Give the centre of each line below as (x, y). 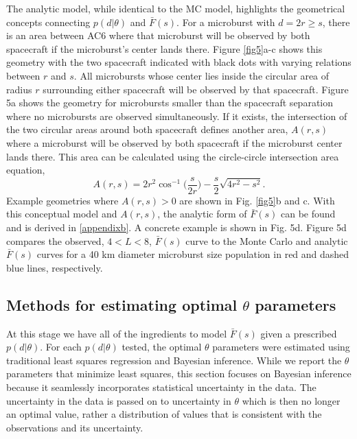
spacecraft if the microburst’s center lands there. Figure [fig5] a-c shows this (164, 48)
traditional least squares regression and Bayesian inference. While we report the (174, 360)
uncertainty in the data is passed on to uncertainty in (119, 400)
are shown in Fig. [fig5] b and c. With (257, 200)
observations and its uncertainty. (75, 427)
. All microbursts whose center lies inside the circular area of (201, 75)
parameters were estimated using (281, 347)
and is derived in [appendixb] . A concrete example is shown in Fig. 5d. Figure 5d (176, 227)
